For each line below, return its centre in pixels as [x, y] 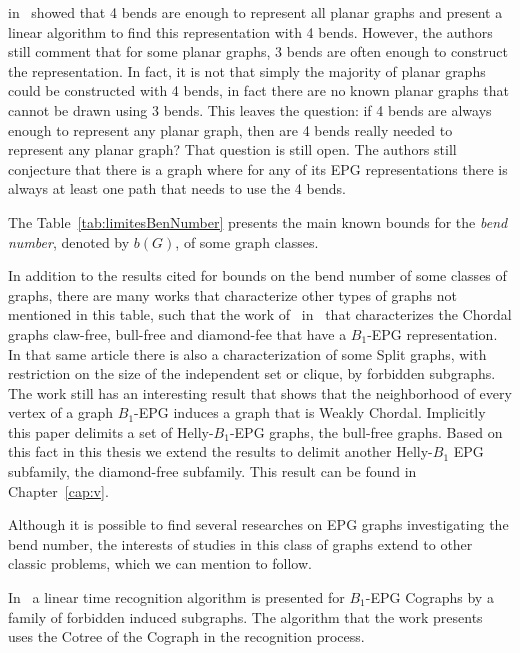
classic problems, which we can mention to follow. [160, 563]
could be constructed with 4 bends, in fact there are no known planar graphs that [258, 90]
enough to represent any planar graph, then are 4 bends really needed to [230, 129]
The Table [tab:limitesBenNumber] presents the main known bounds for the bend [258, 221]
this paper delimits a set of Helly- [111, 431]
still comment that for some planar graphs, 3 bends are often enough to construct [258, 51]
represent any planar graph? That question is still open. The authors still [232, 149]
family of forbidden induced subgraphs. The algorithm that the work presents [245, 616]
